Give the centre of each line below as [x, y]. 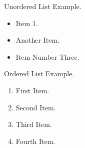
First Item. [32, 90]
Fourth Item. [35, 141]
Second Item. [36, 107]
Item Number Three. [47, 56]
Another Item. [37, 40]
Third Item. [34, 124]
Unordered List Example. [43, 6]
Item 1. [27, 23]
